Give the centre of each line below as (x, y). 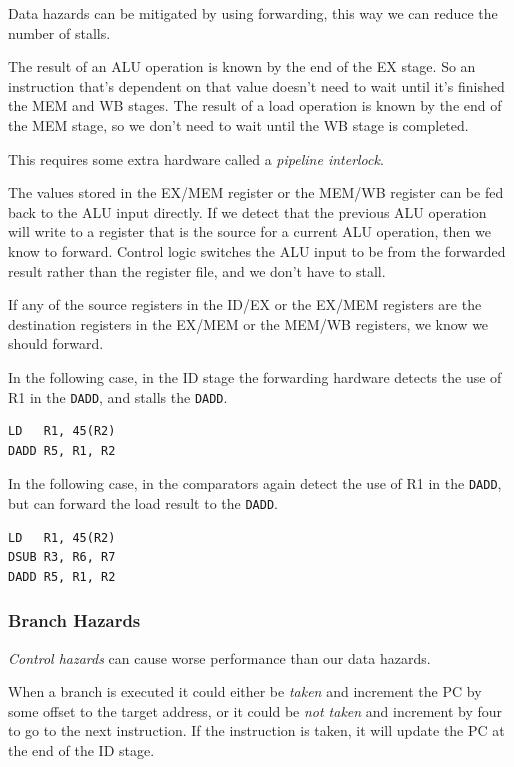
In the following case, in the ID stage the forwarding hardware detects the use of (255, 376)
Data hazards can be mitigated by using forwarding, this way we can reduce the (253, 13)
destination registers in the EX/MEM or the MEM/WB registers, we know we (248, 323)
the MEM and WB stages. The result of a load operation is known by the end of (255, 105)
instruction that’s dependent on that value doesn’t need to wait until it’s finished (256, 85)
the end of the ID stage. (81, 750)
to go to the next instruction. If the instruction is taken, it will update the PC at (256, 730)
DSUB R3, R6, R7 (62, 557)
